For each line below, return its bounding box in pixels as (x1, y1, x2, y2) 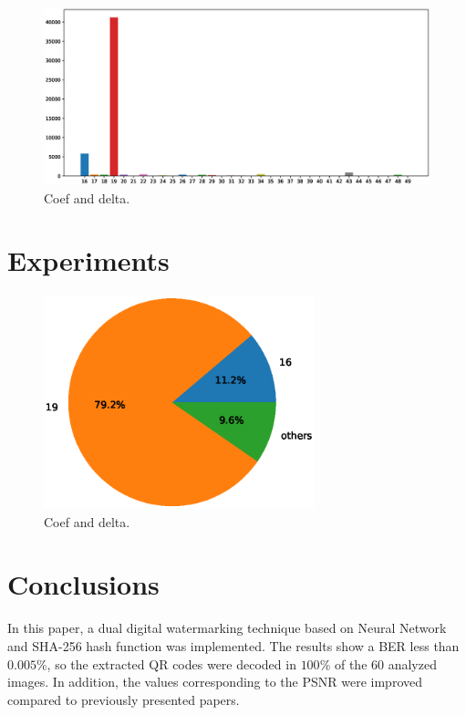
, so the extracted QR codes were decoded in (47, 654, 296, 673)
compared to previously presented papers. (7, 689, 240, 709)
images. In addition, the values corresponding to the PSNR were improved (7, 672, 422, 691)
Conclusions (7, 565, 160, 603)
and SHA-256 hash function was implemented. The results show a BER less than (7, 636, 460, 655)
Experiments (7, 242, 170, 279)
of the (334, 654, 368, 673)
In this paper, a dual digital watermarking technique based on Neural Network (7, 618, 447, 637)
